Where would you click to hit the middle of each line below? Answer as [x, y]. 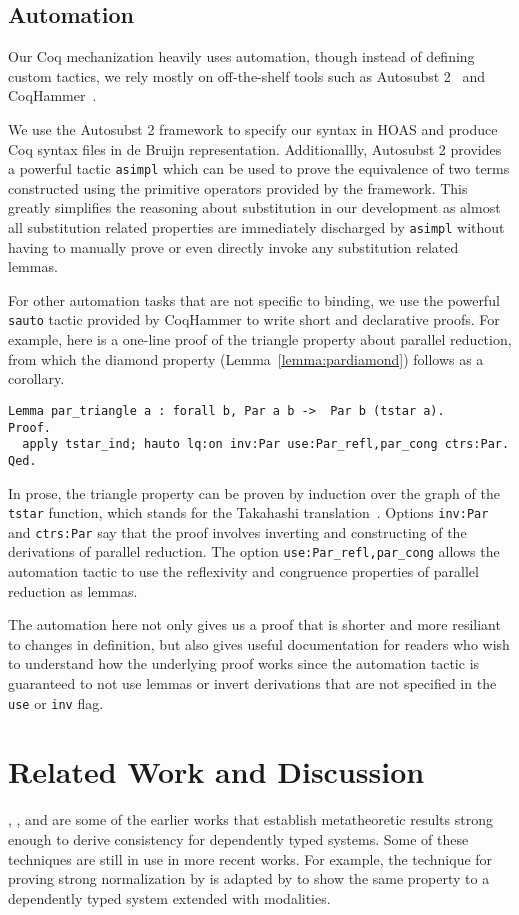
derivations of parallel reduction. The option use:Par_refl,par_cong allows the [254, 551]
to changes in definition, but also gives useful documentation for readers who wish [259, 643]
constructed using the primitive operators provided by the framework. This [238, 187]
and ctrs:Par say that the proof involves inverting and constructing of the [237, 531]
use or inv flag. [56, 702]
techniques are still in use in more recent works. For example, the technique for [250, 858]
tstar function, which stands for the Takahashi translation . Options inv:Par [248, 512]
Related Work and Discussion [216, 771]
